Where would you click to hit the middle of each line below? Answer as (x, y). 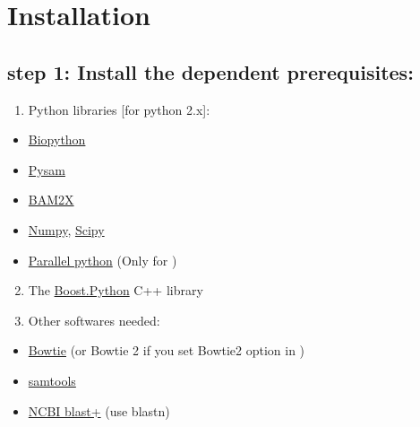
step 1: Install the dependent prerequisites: (210, 71)
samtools (52, 380)
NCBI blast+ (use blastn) (99, 410)
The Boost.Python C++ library (116, 290)
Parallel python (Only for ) (103, 260)
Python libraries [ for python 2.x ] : (119, 109)
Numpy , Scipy (66, 229)
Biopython (57, 139)
